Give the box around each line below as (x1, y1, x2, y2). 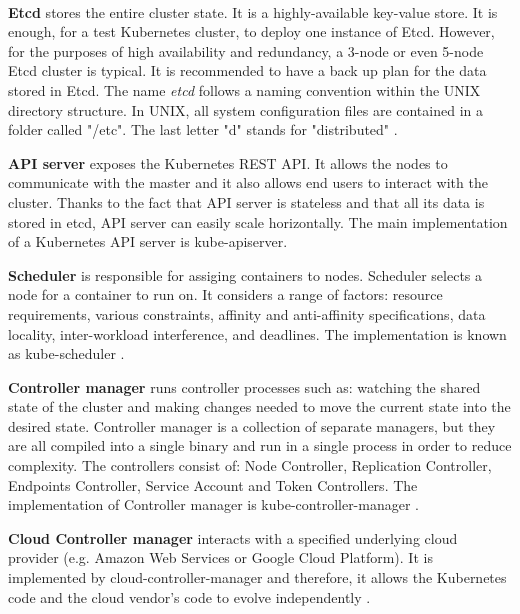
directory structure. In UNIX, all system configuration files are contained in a (8, 99, 483, 120)
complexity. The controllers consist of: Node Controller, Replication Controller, (8, 455, 492, 476)
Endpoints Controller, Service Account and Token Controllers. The (8, 474, 418, 495)
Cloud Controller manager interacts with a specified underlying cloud (8, 527, 458, 548)
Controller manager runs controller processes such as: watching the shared (8, 376, 481, 397)
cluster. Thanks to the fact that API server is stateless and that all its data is (8, 191, 485, 212)
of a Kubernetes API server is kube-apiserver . (8, 231, 288, 252)
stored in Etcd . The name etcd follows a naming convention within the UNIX (8, 79, 481, 100)
